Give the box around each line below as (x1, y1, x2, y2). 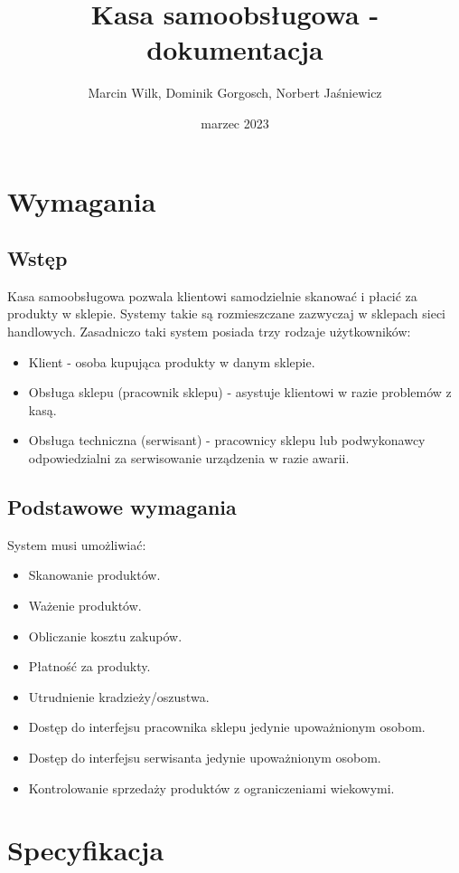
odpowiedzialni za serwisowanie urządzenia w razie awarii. (28, 449, 350, 468)
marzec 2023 (201, 113, 269, 132)
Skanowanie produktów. (28, 565, 161, 584)
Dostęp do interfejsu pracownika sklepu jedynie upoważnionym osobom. (28, 717, 426, 736)
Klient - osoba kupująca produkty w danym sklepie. (28, 352, 315, 371)
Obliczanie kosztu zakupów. (28, 626, 183, 645)
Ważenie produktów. (28, 596, 142, 615)
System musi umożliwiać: (7, 535, 146, 554)
